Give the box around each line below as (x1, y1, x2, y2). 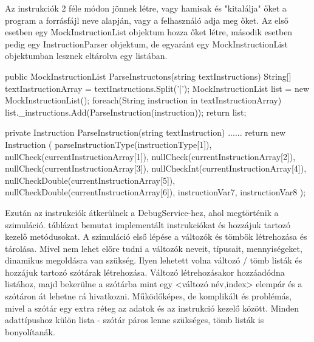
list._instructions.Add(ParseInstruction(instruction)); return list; (5, 105, 247, 118)
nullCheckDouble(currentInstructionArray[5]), (5, 173, 176, 186)
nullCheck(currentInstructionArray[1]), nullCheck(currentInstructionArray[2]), (5, 150, 296, 162)
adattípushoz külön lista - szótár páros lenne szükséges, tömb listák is (5, 313, 264, 326)
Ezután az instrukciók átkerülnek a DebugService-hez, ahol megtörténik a (5, 206, 279, 218)
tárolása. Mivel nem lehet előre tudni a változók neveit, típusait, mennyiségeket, (5, 242, 302, 254)
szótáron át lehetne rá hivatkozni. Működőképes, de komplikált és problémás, (5, 290, 292, 302)
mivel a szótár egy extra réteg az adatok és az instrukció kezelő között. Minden (5, 301, 299, 314)
